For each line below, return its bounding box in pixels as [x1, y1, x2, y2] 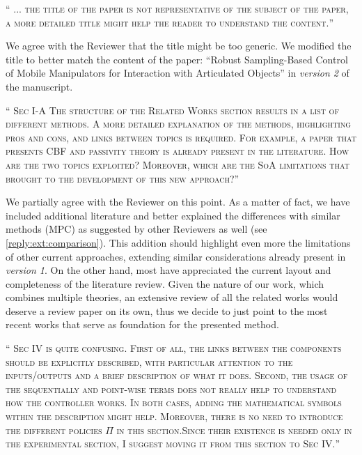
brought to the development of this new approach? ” [6, 171, 239, 185]
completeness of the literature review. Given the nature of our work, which [6, 276, 324, 291]
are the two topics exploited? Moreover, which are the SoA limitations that [6, 157, 349, 171]
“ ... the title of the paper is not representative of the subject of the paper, [6, 1, 349, 15]
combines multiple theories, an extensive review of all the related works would [6, 290, 338, 304]
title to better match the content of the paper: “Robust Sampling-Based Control [6, 52, 348, 66]
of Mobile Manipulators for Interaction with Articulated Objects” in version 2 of [6, 65, 349, 80]
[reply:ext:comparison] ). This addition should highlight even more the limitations [6, 235, 351, 249]
